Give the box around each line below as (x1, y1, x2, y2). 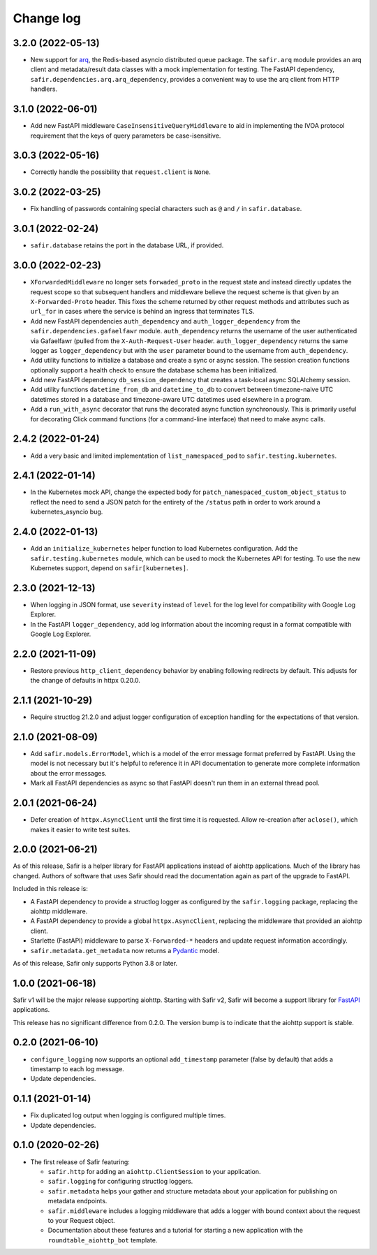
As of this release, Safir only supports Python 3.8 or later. (13, 959, 178, 967)
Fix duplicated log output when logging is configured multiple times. (30, 1111, 226, 1119)
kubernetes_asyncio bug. (30, 507, 103, 516)
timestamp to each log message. (30, 1064, 125, 1073)
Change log (13, 10, 82, 26)
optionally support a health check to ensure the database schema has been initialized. (30, 365, 279, 374)
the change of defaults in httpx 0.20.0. (30, 676, 141, 685)
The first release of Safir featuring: (30, 1157, 131, 1166)
